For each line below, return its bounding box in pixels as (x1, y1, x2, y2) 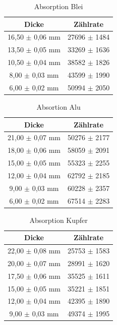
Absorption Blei (34, 1, 83, 11)
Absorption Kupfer (29, 214, 88, 225)
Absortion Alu (36, 101, 81, 112)
